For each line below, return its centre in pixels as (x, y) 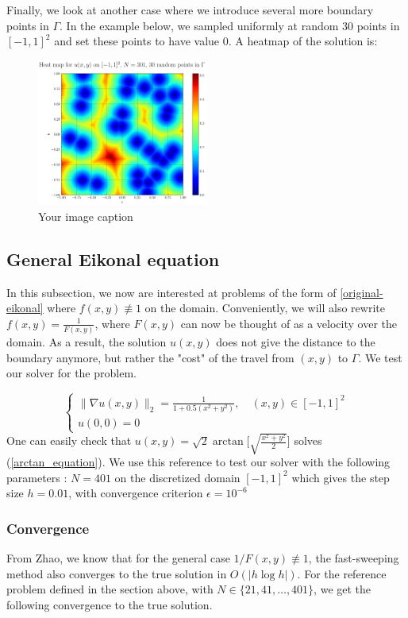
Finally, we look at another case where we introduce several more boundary (190, 10)
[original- (362, 292)
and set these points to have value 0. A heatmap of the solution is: (216, 41)
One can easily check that (69, 440)
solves (308, 440)
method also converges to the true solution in (117, 573)
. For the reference (342, 573)
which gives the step (341, 477)
